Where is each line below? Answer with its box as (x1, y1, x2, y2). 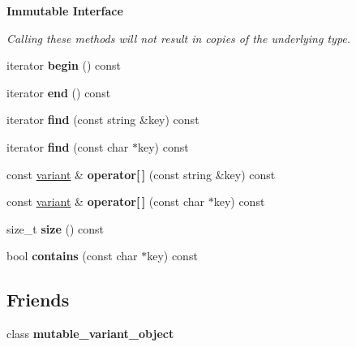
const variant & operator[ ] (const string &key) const (6, 165, 276, 182)
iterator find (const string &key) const (6, 111, 199, 128)
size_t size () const (6, 220, 104, 237)
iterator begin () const (6, 57, 122, 74)
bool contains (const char (6, 247, 138, 264)
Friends (6, 287, 70, 312)
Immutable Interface (6, 2, 123, 19)
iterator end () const (6, 84, 111, 101)
